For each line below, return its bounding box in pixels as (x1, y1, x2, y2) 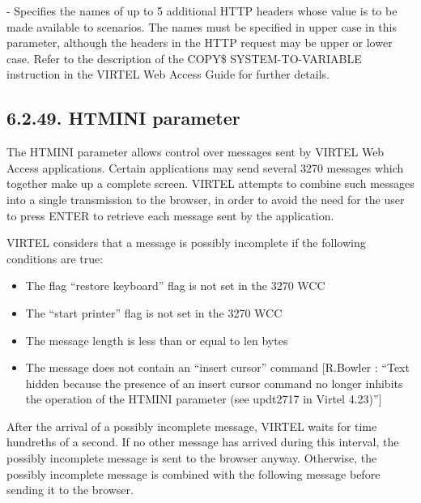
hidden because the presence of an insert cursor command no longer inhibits (25, 374, 403, 391)
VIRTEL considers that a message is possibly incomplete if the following (6, 234, 366, 251)
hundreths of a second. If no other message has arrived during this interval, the (6, 433, 399, 450)
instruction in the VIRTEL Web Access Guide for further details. (6, 66, 330, 83)
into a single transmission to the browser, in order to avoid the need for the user (6, 190, 405, 207)
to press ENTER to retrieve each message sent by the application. (6, 207, 334, 224)
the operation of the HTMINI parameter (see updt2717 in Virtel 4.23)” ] (25, 390, 382, 407)
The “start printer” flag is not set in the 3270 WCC (25, 304, 283, 321)
